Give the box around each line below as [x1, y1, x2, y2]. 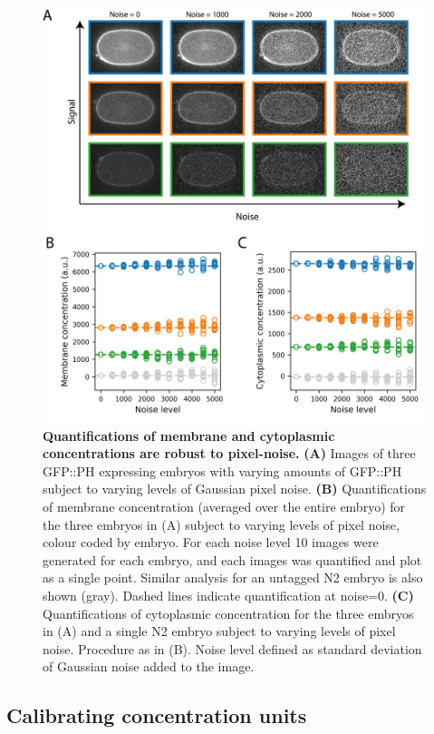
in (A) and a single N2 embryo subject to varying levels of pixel [43, 621, 396, 641]
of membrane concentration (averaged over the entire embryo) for [43, 496, 406, 515]
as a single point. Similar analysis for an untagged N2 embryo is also [43, 568, 423, 587]
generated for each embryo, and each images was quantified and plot [43, 550, 422, 569]
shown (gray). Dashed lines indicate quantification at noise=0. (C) [43, 585, 414, 604]
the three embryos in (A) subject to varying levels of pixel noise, [43, 514, 400, 533]
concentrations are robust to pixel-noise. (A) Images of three [43, 444, 416, 463]
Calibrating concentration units [6, 701, 307, 729]
